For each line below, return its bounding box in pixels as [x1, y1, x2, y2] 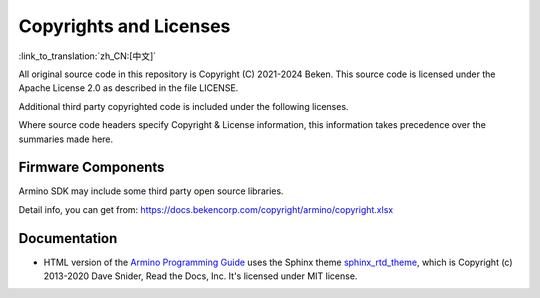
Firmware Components [18, 159, 165, 176]
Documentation [18, 230, 118, 247]
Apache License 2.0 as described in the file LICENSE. [18, 82, 239, 94]
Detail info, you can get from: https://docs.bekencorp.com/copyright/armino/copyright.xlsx [18, 203, 394, 215]
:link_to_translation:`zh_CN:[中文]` [18, 50, 157, 62]
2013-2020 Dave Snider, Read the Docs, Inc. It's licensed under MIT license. [43, 270, 358, 282]
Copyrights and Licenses [18, 15, 231, 37]
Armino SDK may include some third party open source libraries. [18, 185, 284, 197]
